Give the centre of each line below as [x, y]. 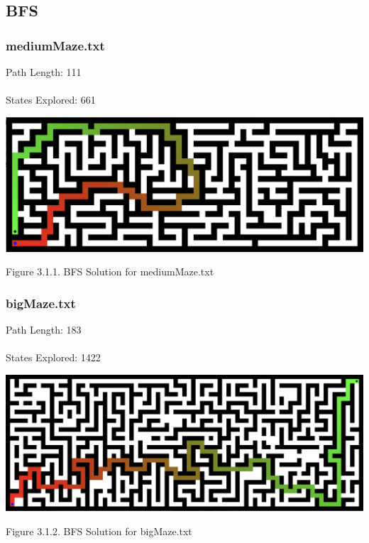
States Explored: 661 [51, 100]
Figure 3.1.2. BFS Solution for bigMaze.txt [99, 531]
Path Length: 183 [44, 330]
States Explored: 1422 [53, 357]
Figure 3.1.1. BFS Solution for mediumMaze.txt [110, 271]
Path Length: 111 [44, 72]
